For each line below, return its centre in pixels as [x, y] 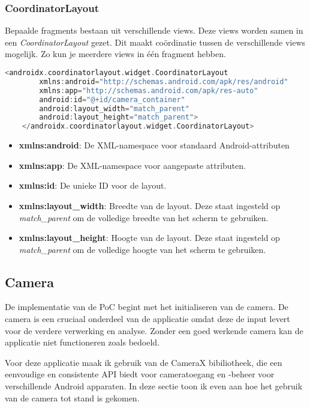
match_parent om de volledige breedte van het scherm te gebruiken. [144, 217]
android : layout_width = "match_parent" [114, 108]
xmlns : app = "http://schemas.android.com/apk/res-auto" [149, 90]
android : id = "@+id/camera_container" [112, 99]
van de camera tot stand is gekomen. [72, 397]
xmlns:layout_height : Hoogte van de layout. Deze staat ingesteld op [149, 238]
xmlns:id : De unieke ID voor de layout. [93, 185]
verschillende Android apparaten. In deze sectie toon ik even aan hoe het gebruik [154, 386]
